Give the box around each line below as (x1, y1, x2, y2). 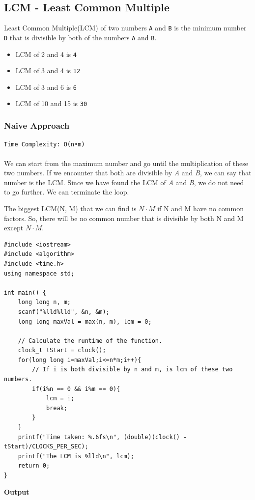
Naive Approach (4, 119, 70, 132)
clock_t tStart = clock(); (18, 347, 106, 354)
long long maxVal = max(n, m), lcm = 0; (18, 318, 152, 325)
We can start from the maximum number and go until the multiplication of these (4, 158, 248, 168)
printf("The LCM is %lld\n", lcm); (18, 452, 134, 460)
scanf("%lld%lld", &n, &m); (18, 308, 110, 315)
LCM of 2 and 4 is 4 (15, 49, 77, 59)
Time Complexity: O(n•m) (4, 141, 85, 148)
